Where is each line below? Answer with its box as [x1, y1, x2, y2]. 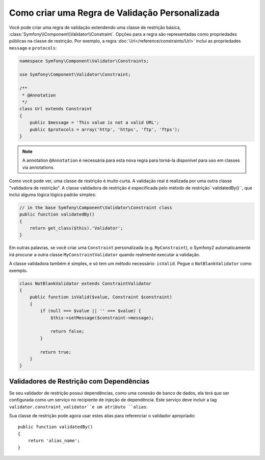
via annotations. [22, 164, 55, 170]
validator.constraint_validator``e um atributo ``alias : [9, 404, 148, 410]
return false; [50, 329, 84, 334]
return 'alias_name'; [27, 438, 80, 443]
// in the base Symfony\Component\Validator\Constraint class [19, 205, 172, 210]
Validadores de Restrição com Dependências [9, 377, 150, 386]
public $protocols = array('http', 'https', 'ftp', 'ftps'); [29, 126, 180, 132]
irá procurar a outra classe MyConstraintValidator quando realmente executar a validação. [9, 251, 201, 257]
